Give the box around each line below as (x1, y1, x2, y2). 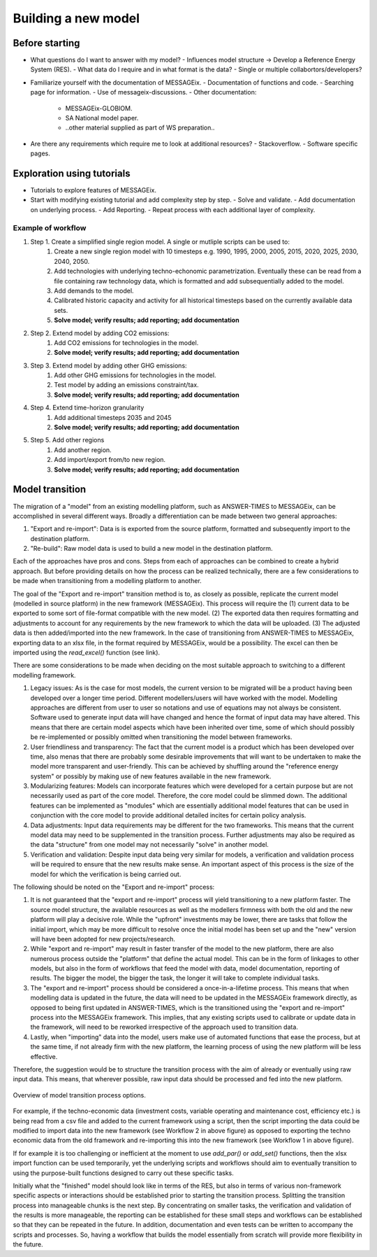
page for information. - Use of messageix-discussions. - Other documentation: (30, 88, 257, 97)
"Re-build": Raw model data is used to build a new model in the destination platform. (30, 545, 273, 553)
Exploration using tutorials (13, 168, 131, 179)
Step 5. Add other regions (30, 436, 105, 444)
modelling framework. (13, 670, 76, 679)
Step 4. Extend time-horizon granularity (30, 403, 145, 412)
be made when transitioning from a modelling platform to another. (13, 577, 202, 585)
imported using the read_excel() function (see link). (13, 648, 161, 656)
